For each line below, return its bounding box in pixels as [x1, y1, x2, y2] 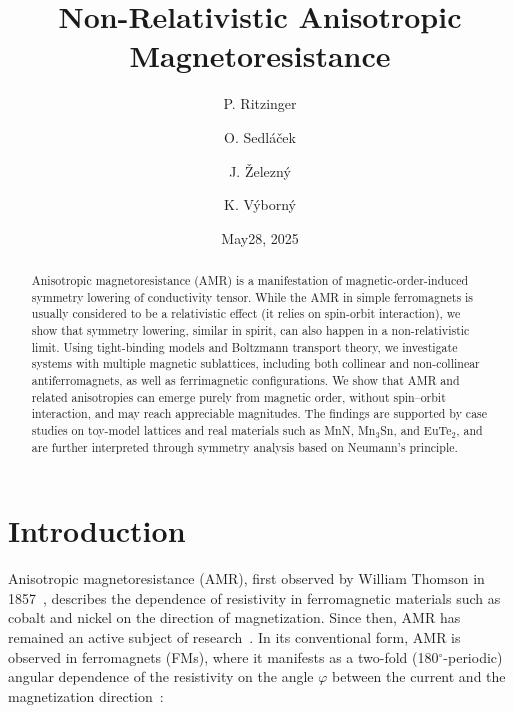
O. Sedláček [224, 126, 296, 147]
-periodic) [443, 646, 503, 667]
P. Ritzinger [223, 93, 297, 114]
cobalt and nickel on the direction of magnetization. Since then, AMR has [8, 607, 461, 628]
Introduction [8, 510, 186, 551]
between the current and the [332, 666, 506, 687]
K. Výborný [223, 194, 296, 215]
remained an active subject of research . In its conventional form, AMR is [8, 627, 461, 648]
